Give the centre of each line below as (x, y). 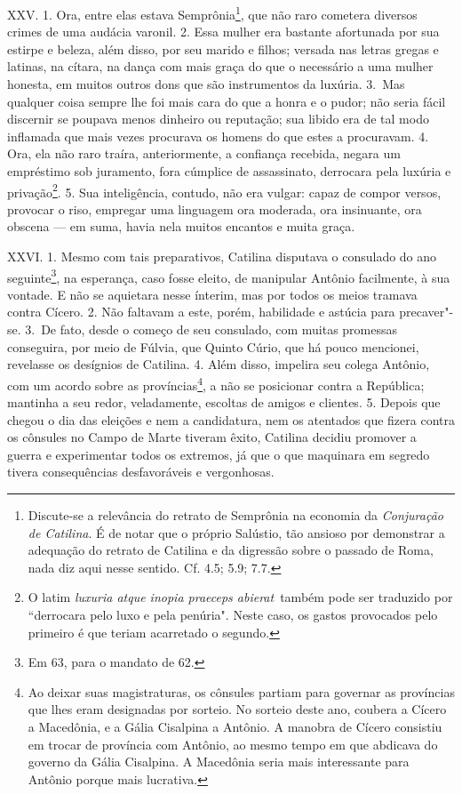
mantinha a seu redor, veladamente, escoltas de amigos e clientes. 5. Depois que (224, 402)
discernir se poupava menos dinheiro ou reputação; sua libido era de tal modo (218, 119)
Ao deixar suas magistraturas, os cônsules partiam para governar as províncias (241, 691)
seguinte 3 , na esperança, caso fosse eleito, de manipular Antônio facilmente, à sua (229, 276)
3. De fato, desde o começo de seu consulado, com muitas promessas (211, 329)
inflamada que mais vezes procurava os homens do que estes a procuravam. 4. (218, 136)
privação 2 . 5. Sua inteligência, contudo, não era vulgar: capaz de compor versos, (224, 190)
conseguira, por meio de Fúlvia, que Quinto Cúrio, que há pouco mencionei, (213, 346)
